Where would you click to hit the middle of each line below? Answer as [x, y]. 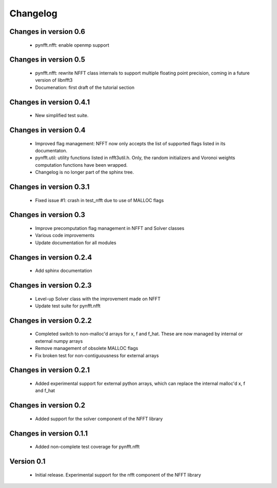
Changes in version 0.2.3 [51, 285]
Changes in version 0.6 [47, 32]
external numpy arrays [59, 341]
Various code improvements [65, 236]
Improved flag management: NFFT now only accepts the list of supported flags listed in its [130, 143]
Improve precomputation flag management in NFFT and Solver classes [110, 228]
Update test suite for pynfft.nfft [68, 306]
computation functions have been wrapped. [81, 165]
